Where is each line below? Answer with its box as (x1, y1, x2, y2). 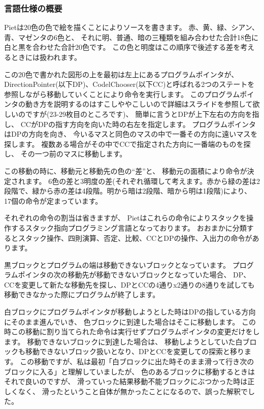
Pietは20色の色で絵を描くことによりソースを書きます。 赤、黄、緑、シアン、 (4, 22, 259, 33)
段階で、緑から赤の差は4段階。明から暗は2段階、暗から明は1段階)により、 (4, 185, 252, 196)
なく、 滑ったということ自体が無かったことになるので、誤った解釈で (18, 386, 248, 396)
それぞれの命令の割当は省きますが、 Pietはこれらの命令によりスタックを (4, 212, 247, 223)
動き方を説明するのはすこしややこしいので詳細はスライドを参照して (25, 99, 253, 109)
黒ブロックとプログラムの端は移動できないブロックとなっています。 (4, 259, 230, 270)
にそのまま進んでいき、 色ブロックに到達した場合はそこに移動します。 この (4, 316, 256, 327)
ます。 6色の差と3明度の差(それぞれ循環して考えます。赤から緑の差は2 (25, 175, 260, 186)
